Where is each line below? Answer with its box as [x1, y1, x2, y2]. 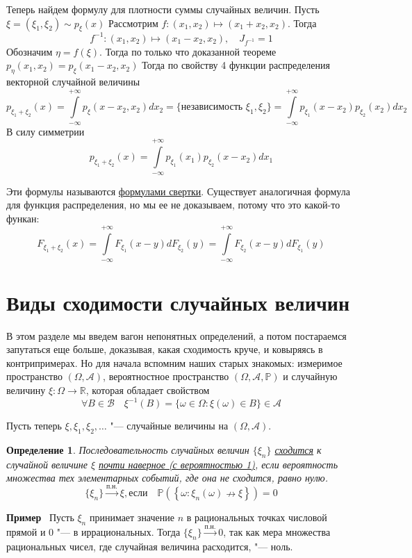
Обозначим [6, 44, 53, 58]
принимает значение [89, 509, 174, 524]
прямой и [6, 525, 46, 539]
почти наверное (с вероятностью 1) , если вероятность [99, 457, 338, 471]
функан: [6, 211, 40, 225]
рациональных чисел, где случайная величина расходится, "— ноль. [6, 539, 293, 554]
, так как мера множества [223, 525, 331, 539]
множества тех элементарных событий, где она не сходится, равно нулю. [6, 470, 328, 485]
